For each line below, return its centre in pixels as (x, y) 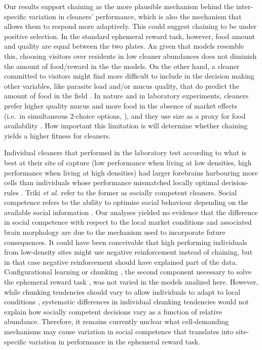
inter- (245, 6)
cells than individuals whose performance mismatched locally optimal (112, 182)
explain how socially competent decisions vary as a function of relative (113, 311)
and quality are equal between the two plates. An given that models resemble (124, 46)
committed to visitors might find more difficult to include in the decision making (129, 76)
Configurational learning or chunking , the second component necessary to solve (128, 272)
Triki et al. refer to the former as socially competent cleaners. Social (131, 192)
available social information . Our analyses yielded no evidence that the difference (131, 212)
